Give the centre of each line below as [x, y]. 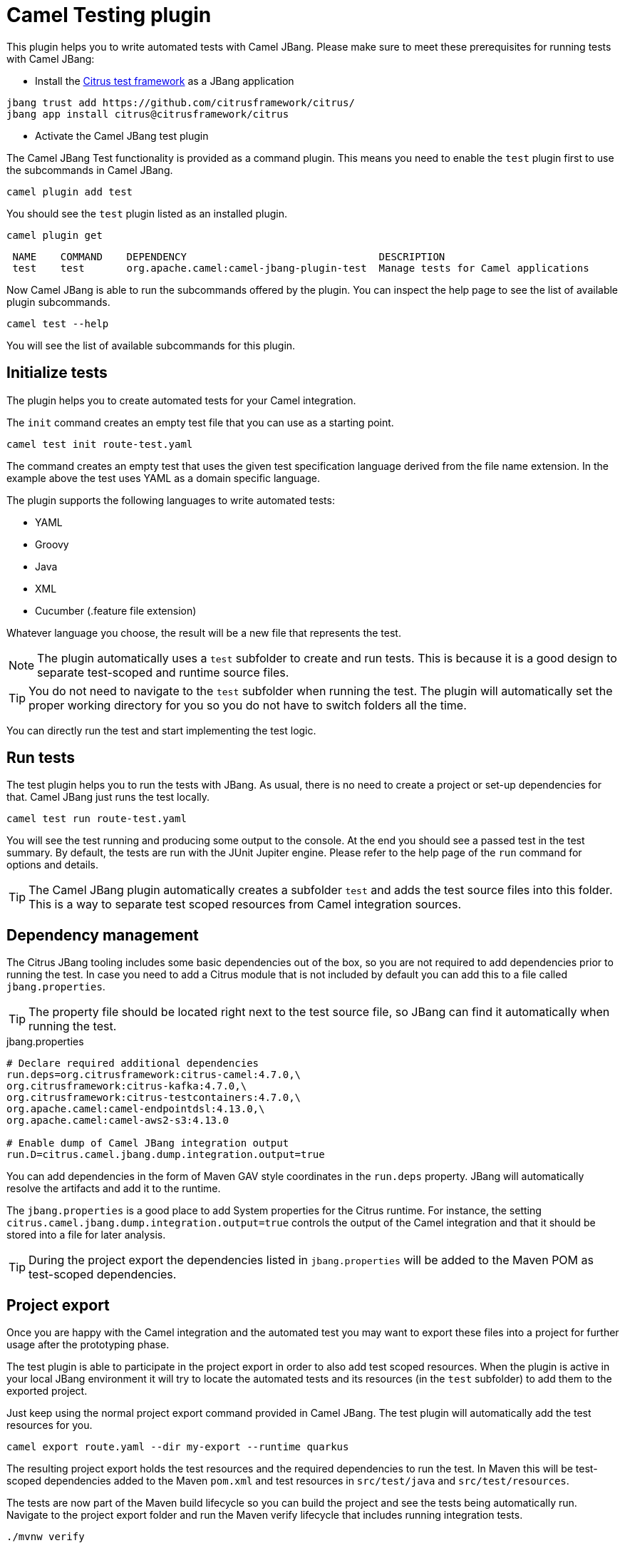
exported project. [47, 1391]
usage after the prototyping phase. [88, 1345]
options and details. [53, 865]
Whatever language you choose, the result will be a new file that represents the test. [204, 632]
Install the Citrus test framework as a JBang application [165, 81]
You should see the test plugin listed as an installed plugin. [147, 213]
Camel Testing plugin [109, 15]
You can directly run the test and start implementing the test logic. [161, 730]
